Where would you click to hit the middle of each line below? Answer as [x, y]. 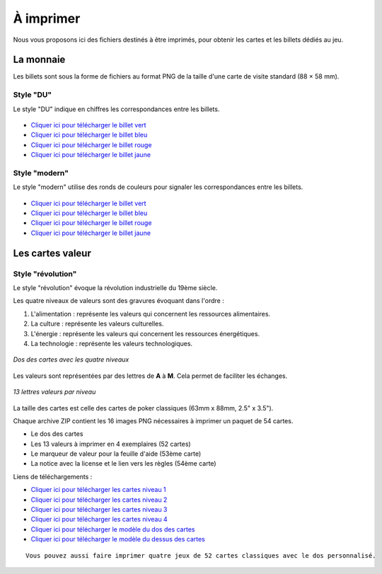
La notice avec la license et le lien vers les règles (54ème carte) [123, 464]
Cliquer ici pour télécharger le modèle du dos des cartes [113, 529]
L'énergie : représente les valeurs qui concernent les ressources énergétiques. [145, 333]
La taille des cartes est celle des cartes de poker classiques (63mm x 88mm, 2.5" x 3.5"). [143, 408]
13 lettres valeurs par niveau [54, 392]
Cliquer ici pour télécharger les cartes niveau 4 [99, 520]
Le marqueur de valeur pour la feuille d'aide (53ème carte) [116, 454]
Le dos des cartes [57, 434]
